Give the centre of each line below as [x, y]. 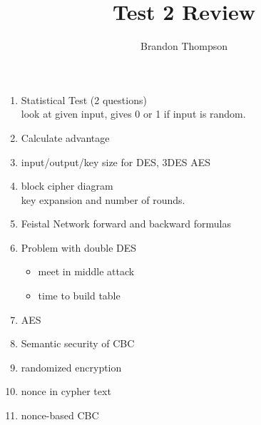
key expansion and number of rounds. [103, 199]
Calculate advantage [65, 137]
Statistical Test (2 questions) [84, 99]
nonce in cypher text [66, 391]
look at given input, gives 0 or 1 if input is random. [133, 114]
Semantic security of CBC [78, 343]
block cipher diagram [67, 186]
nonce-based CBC [60, 415]
